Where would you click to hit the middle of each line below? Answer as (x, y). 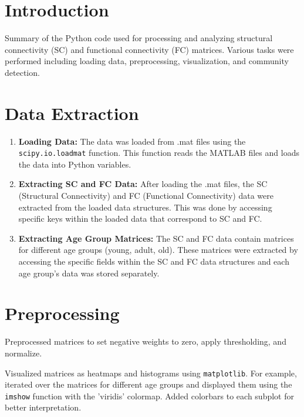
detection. (22, 72)
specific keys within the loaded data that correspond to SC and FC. (140, 218)
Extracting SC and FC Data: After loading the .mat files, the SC (143, 184)
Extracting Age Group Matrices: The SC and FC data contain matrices (156, 238)
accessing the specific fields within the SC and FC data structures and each (154, 261)
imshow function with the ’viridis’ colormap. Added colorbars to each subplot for (149, 396)
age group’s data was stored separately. (89, 273)
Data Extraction (72, 113)
